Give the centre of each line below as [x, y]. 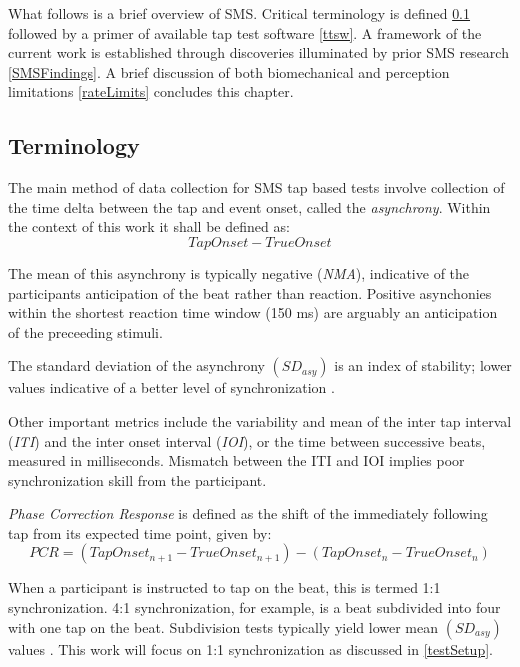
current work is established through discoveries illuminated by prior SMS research [258, 52]
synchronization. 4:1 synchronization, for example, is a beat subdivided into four [254, 607]
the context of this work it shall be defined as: [149, 226]
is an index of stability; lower [423, 365]
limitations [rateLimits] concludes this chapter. [151, 91]
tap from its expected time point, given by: [140, 532]
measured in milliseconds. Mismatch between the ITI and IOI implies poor [236, 460]
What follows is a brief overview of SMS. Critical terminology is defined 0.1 [239, 13]
